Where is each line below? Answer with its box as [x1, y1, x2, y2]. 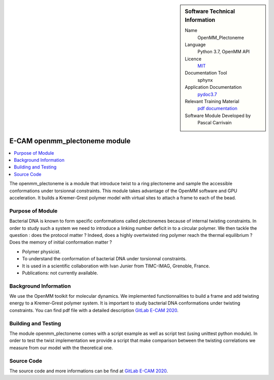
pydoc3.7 [197, 91, 217, 97]
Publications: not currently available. [22, 269, 98, 276]
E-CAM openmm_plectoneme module [9, 136, 131, 145]
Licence [185, 56, 201, 62]
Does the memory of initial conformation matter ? [9, 239, 112, 246]
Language [185, 41, 206, 48]
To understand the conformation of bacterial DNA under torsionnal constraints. [22, 256, 187, 262]
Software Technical [185, 8, 235, 15]
